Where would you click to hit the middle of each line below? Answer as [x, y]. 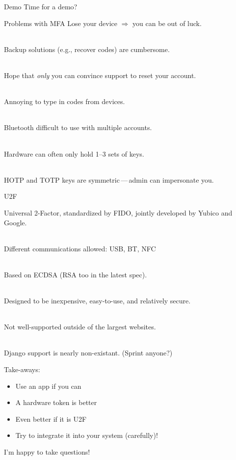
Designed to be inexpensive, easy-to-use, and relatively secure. [97, 301]
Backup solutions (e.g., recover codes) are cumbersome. [87, 49]
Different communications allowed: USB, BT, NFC [80, 248]
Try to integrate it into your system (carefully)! [87, 435]
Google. [15, 222]
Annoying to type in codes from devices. [65, 101]
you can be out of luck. [167, 23]
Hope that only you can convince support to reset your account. [100, 75]
